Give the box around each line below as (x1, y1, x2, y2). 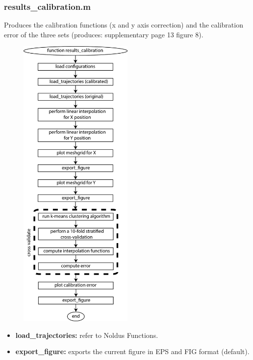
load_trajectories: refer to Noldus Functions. (15, 330, 158, 340)
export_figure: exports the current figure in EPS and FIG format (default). (15, 346, 250, 357)
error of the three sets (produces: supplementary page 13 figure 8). (4, 29, 203, 39)
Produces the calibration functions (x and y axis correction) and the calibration (4, 20, 243, 30)
